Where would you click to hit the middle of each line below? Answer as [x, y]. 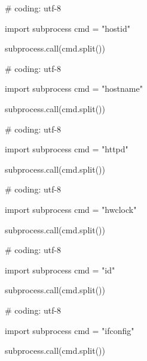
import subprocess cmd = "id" [60, 270]
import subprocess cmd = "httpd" [67, 149]
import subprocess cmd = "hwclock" [71, 209]
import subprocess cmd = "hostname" [74, 88]
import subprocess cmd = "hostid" [68, 28]
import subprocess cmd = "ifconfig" [70, 330]
